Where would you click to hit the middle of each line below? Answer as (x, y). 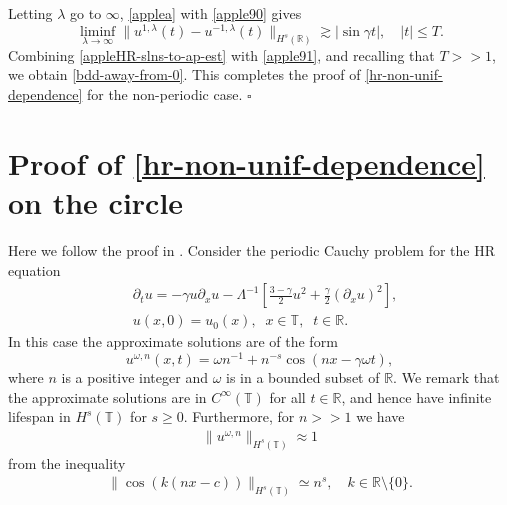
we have (380, 416)
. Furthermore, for (239, 416)
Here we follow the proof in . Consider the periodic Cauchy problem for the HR (252, 249)
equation (34, 269)
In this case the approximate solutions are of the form (173, 341)
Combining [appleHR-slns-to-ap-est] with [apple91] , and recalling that (221, 54)
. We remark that (446, 376)
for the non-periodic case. (164, 94)
